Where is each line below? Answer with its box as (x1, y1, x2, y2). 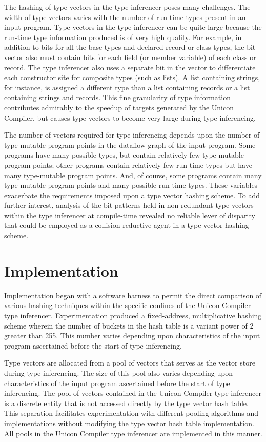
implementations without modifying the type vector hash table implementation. (4, 417, 254, 428)
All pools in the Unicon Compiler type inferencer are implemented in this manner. (4, 428, 262, 438)
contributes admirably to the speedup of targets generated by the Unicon (4, 102, 234, 112)
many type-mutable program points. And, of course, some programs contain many (4, 169, 262, 180)
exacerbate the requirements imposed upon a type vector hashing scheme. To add (4, 189, 260, 200)
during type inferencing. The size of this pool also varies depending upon (4, 367, 233, 378)
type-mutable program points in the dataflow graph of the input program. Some (4, 139, 256, 150)
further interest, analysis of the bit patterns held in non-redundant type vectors (4, 200, 254, 210)
